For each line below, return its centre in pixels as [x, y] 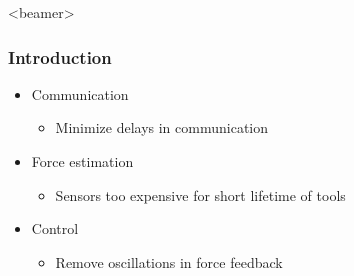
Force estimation [82, 161]
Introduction [60, 56]
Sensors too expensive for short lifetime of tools [200, 194]
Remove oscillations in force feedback [169, 261]
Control [55, 228]
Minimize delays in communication [162, 127]
